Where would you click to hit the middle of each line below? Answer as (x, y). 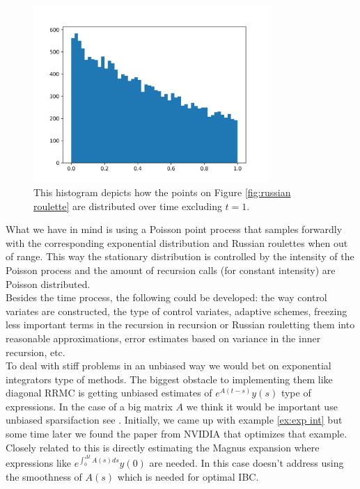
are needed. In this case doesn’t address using (246, 463)
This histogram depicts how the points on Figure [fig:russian (162, 192)
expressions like (38, 463)
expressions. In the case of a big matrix (89, 406)
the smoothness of (44, 476)
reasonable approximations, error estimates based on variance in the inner (163, 338)
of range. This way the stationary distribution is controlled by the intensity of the (180, 256)
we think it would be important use (262, 406)
